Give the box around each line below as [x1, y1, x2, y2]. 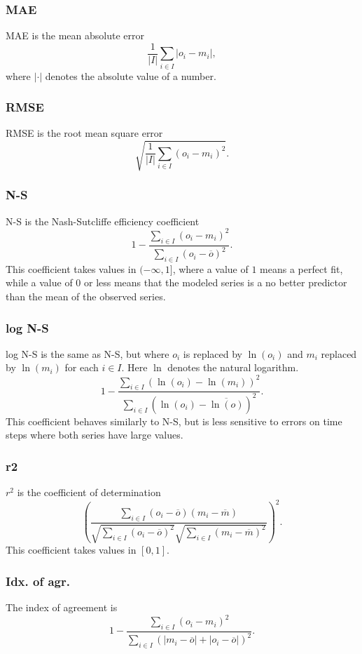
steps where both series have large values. [6, 427, 183, 442]
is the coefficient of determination [17, 485, 161, 500]
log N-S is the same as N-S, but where [6, 346, 169, 361]
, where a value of [172, 261, 249, 276]
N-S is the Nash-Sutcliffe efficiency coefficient [6, 213, 200, 228]
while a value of [6, 275, 73, 290]
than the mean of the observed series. [6, 289, 166, 304]
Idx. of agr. [6, 572, 70, 589]
